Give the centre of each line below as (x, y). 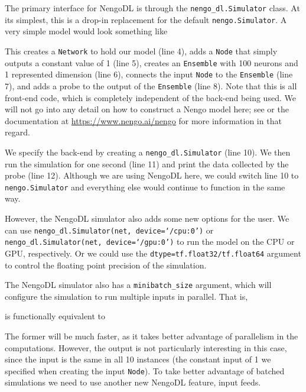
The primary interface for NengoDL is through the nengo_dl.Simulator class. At (152, 8)
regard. (17, 132)
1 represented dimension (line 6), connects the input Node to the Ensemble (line (149, 74)
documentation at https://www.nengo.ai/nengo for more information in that (143, 120)
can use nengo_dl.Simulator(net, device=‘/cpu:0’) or (109, 230)
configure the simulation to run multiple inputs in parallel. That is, (126, 296)
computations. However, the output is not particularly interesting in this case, (146, 347)
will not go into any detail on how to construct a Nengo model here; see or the (147, 109)
